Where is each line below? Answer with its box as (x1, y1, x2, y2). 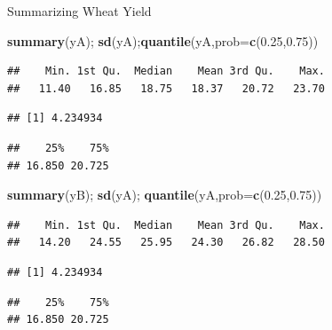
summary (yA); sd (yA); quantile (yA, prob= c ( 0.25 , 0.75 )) (7, 31, 319, 50)
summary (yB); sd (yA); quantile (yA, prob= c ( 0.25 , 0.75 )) (7, 185, 322, 204)
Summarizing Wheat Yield (7, 2, 152, 20)
